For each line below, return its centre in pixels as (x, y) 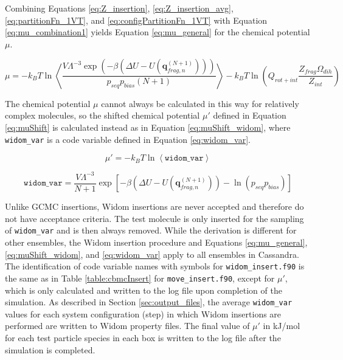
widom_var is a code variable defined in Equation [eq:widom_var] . (128, 139)
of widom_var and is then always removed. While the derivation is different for (151, 230)
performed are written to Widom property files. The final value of (127, 326)
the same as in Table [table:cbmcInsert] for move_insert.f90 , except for (140, 278)
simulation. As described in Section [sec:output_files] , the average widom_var (149, 302)
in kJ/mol (282, 326)
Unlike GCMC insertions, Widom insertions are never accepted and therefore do (154, 206)
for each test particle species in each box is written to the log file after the (143, 337)
